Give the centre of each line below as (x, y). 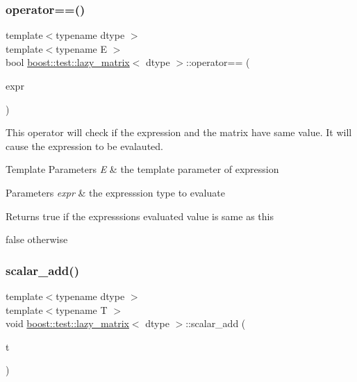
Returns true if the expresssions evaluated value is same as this (140, 216)
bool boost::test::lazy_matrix (68, 62)
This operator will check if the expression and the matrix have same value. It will (179, 132)
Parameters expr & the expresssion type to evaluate (115, 192)
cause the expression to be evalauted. (84, 146)
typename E (82, 48)
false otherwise (37, 239)
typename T (82, 309)
